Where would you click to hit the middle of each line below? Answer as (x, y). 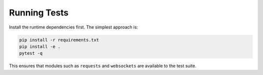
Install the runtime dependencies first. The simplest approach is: (74, 27)
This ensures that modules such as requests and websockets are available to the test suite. (103, 66)
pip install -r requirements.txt (59, 40)
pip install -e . (40, 46)
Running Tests (39, 13)
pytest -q (31, 53)
